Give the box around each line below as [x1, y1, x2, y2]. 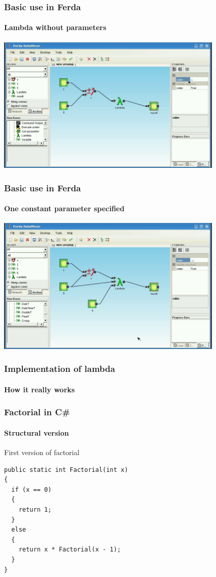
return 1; [18, 506, 52, 513]
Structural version [4, 427, 69, 438]
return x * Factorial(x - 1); [18, 546, 121, 554]
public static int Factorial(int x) [4, 466, 128, 473]
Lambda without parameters [4, 22, 106, 33]
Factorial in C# [4, 406, 70, 418]
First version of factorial [4, 447, 79, 458]
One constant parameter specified [4, 203, 125, 214]
